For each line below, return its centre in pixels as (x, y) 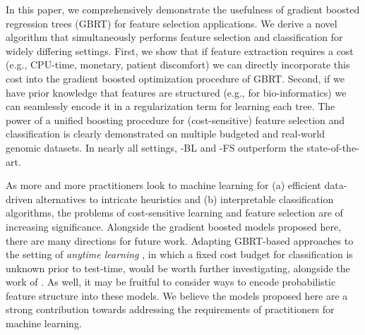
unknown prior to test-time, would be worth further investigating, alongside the (178, 268)
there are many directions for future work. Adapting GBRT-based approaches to (180, 240)
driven (19, 199)
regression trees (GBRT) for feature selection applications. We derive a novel (172, 23)
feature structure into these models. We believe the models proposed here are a (177, 295)
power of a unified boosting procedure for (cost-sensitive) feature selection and (175, 120)
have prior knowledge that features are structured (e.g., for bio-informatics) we (176, 92)
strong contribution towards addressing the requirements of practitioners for (170, 309)
